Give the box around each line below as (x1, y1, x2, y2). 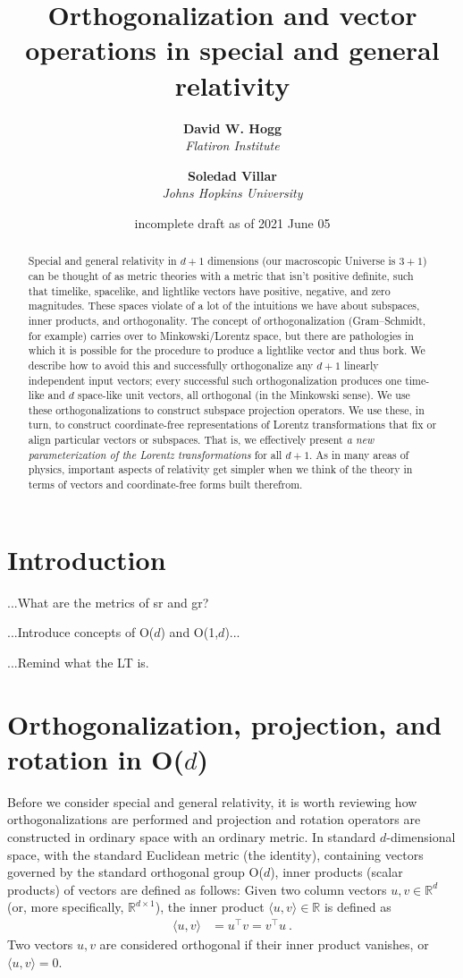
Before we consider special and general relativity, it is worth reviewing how (7, 792, 417, 811)
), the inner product (155, 897, 265, 916)
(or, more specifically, (7, 897, 124, 916)
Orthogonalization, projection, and (7, 705, 442, 742)
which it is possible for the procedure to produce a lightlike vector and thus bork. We (28, 343, 425, 358)
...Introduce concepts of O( (7, 623, 155, 642)
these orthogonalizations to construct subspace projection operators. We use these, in (28, 402, 425, 417)
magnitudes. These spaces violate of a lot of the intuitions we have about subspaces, (28, 298, 420, 313)
